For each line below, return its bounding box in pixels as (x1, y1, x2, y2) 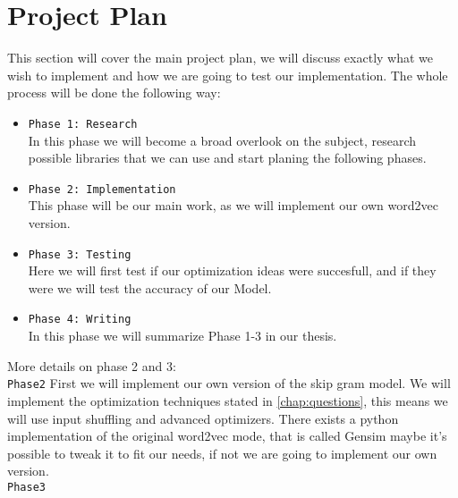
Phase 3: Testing (28, 248, 131, 261)
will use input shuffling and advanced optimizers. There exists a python (7, 409, 399, 427)
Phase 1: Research (28, 117, 138, 131)
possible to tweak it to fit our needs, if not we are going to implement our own (7, 443, 437, 462)
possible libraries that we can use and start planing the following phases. (28, 148, 427, 167)
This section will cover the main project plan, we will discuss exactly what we (7, 48, 434, 67)
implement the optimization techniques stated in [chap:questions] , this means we (7, 391, 448, 409)
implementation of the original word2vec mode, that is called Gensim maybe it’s (7, 426, 447, 445)
